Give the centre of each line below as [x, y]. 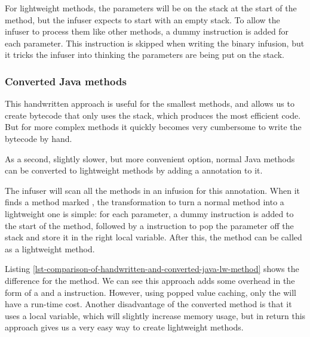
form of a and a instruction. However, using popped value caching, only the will [151, 292]
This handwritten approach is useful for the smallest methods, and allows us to [150, 103]
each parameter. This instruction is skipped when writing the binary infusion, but [155, 43]
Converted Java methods [66, 81]
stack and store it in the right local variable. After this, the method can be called [154, 237]
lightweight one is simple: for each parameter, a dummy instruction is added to [149, 213]
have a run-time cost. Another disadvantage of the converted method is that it [148, 304]
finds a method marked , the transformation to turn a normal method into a [145, 202]
